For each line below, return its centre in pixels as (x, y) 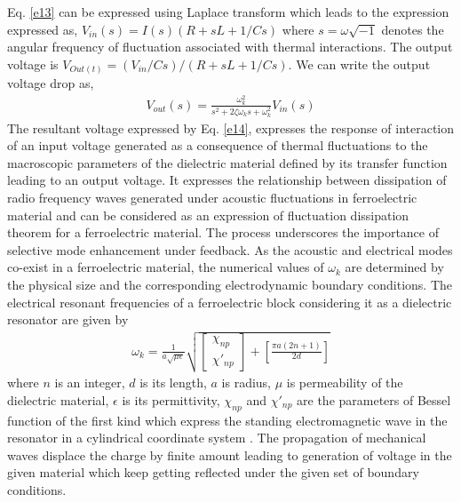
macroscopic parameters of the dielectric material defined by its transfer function (227, 162)
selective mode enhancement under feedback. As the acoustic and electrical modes (230, 249)
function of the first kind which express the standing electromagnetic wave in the (227, 420)
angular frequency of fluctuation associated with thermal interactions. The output (230, 47)
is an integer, (90, 382)
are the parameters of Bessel (374, 399)
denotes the (413, 29)
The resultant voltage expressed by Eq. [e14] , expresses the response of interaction (231, 127)
